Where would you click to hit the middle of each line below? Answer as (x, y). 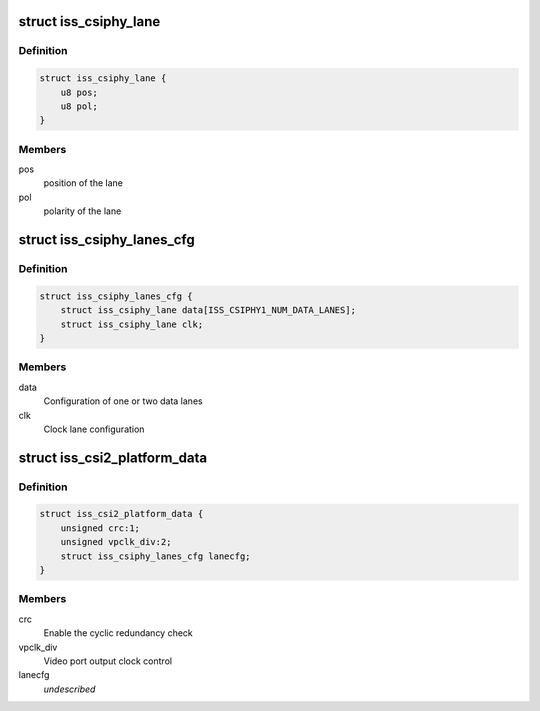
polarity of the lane (82, 211)
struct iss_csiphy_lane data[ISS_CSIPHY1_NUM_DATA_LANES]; (208, 310)
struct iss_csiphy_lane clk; (132, 324)
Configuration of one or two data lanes (123, 401)
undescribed (69, 689)
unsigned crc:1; (100, 528)
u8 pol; (79, 106)
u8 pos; (79, 92)
